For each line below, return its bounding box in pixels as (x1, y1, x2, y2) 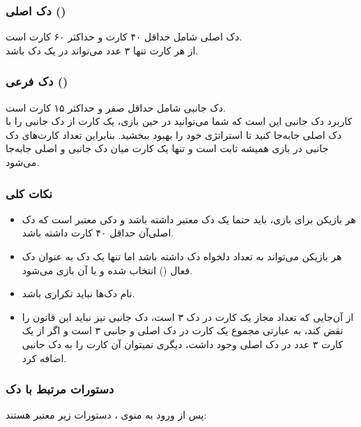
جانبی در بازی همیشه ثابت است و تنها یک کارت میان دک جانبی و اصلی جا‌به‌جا (6, 141, 329, 156)
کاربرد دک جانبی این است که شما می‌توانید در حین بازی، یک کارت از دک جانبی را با (6, 114, 353, 128)
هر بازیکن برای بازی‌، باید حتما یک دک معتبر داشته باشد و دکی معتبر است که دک (22, 211, 356, 226)
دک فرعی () (6, 73, 68, 90)
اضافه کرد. (22, 350, 67, 365)
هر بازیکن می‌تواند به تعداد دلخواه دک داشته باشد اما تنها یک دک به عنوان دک (22, 249, 342, 263)
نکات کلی (6, 184, 53, 202)
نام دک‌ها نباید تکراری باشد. (22, 286, 135, 301)
